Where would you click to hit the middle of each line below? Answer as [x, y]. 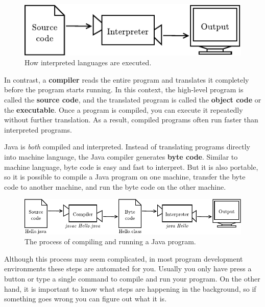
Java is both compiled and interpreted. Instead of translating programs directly [127, 147]
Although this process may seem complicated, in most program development [124, 258]
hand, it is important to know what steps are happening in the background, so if [130, 288]
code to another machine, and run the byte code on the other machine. [115, 186]
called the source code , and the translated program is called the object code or [133, 100]
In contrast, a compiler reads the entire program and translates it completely [127, 79]
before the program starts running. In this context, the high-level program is [124, 89]
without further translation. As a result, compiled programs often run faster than [131, 120]
